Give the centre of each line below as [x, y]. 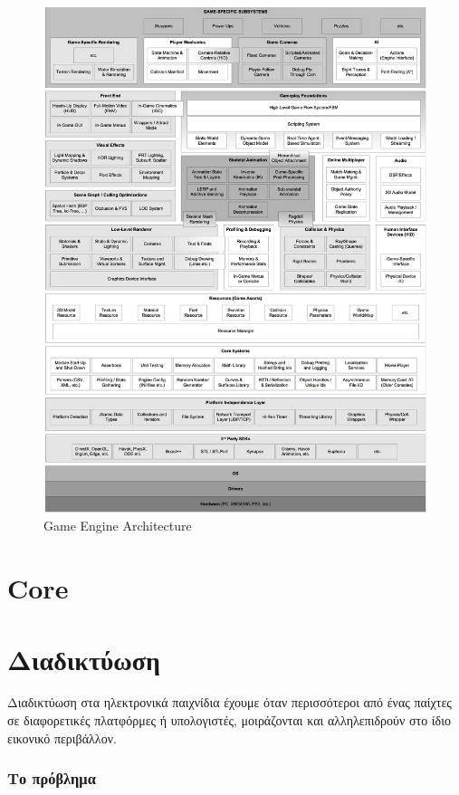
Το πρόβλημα [52, 778]
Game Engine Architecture [118, 526]
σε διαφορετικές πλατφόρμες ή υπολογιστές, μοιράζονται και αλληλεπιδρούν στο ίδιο [229, 720]
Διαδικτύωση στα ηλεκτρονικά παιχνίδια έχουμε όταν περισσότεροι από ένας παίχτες [229, 702]
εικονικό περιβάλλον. [62, 738]
